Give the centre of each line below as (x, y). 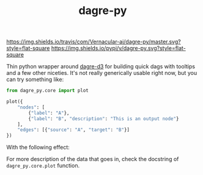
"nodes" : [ (31, 107)
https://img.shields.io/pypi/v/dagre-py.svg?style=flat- (119, 48)
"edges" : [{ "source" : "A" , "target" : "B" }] (74, 130)
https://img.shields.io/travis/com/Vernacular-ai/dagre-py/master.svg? (94, 42)
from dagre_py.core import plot (47, 91)
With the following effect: (38, 148)
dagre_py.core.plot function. (43, 166)
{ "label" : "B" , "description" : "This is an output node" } (104, 119)
